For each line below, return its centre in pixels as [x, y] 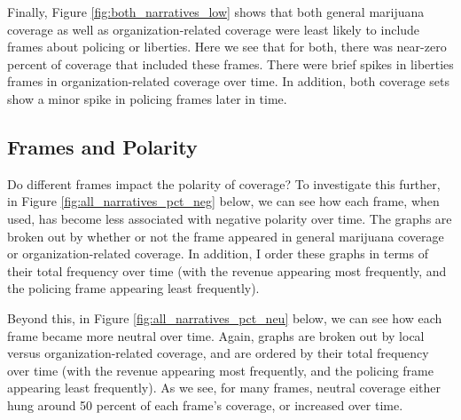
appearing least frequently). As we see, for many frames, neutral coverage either [224, 388]
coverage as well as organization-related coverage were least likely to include [214, 29]
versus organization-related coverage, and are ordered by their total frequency [218, 353]
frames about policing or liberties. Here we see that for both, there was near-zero [227, 47]
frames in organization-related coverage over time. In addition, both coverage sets [228, 81]
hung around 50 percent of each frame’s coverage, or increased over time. [205, 404]
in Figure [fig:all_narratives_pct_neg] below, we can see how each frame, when [223, 201]
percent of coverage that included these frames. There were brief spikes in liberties [230, 63]
